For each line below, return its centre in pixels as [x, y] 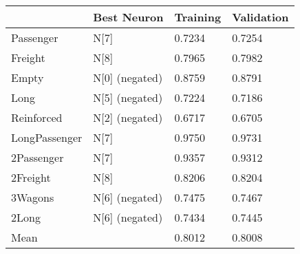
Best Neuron [128, 17]
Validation [260, 17]
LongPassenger [47, 137]
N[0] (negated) [128, 77]
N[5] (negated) [128, 97]
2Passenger [37, 157]
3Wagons [33, 197]
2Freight [31, 177]
